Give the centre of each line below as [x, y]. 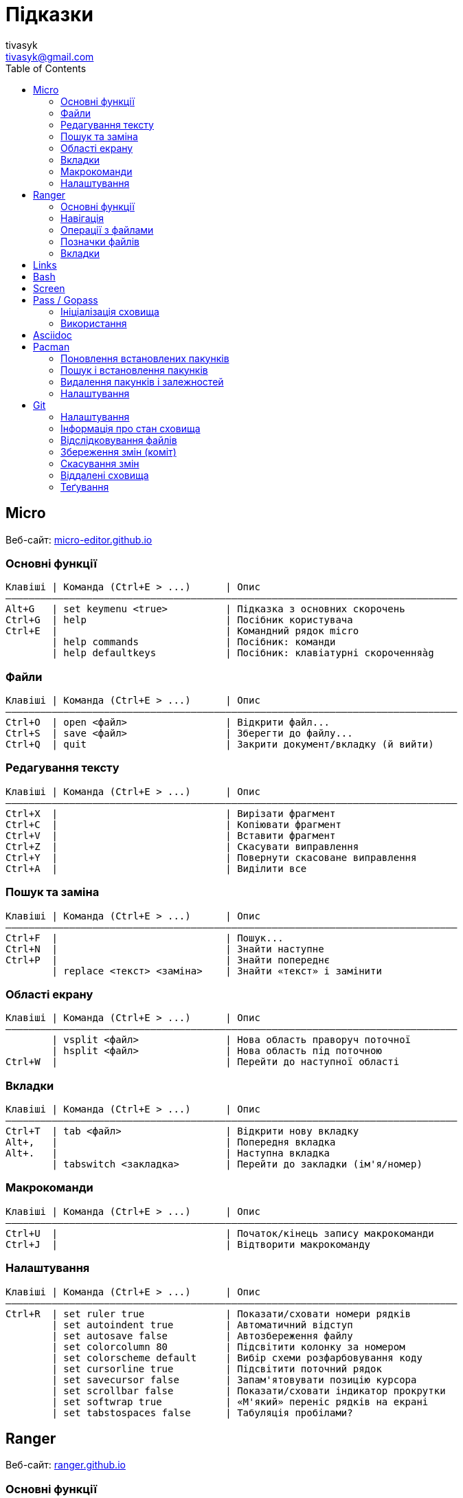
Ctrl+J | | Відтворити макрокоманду [188, 1244]
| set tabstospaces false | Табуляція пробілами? [202, 1412]
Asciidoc [53, 335]
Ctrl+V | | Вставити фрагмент [171, 835]
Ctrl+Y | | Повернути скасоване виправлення [211, 857]
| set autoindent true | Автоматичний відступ [202, 1324]
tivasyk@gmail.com [50, 56]
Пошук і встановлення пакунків [134, 370]
